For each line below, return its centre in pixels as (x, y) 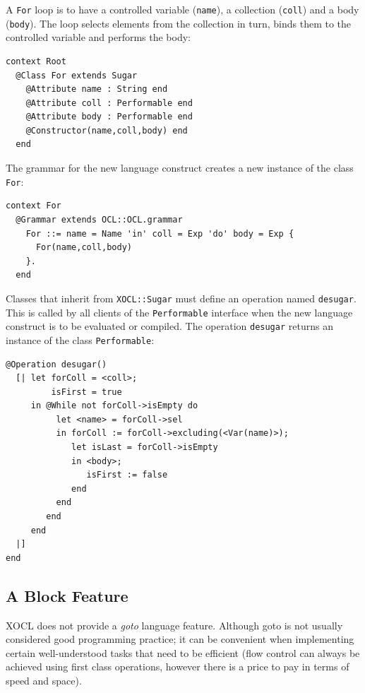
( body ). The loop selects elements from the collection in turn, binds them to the (179, 23)
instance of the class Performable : (80, 339)
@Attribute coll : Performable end (109, 103)
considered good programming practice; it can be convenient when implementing (180, 639)
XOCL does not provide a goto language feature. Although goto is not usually (174, 625)
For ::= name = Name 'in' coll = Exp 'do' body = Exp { (160, 233)
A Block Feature (67, 595)
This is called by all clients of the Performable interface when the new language (179, 312)
